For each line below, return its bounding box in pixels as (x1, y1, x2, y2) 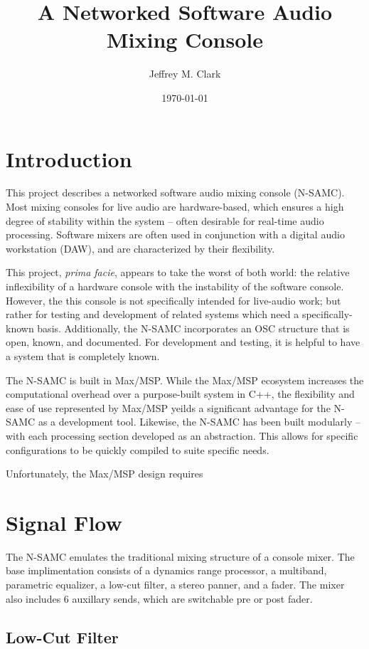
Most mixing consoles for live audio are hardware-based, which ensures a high (6, 199, 344, 214)
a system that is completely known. (6, 348, 160, 363)
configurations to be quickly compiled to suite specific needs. (6, 442, 269, 457)
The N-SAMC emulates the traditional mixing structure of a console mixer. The (6, 549, 355, 564)
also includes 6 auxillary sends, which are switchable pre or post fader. (6, 591, 313, 606)
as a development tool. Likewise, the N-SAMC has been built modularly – (38, 414, 361, 429)
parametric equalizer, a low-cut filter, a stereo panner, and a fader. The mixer (6, 577, 345, 592)
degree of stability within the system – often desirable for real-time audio (6, 213, 324, 228)
